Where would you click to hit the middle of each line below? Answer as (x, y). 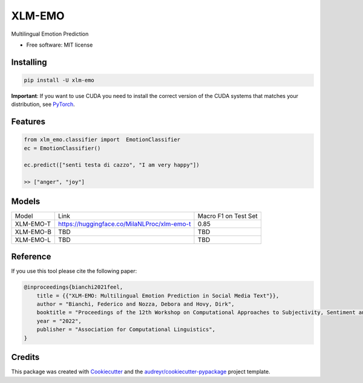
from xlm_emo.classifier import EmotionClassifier (102, 140)
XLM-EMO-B (33, 232)
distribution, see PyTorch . (43, 104)
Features (28, 122)
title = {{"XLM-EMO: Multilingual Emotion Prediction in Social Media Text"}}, (158, 296)
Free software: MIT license (60, 45)
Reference (31, 257)
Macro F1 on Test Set (227, 216)
